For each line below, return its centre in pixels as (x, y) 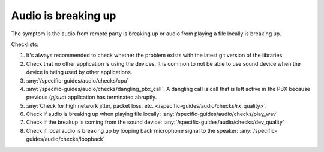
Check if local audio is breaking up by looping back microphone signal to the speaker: (132, 130)
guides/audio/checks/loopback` (65, 139)
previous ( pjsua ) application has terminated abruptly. (91, 97)
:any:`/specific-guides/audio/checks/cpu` (77, 80)
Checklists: (25, 44)
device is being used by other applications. (79, 72)
